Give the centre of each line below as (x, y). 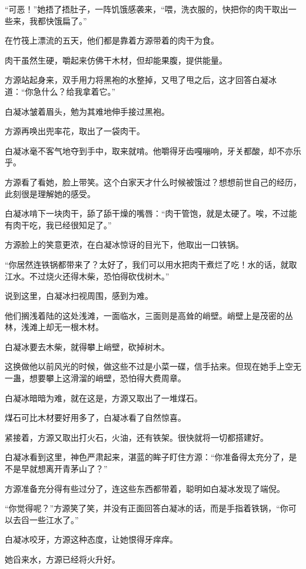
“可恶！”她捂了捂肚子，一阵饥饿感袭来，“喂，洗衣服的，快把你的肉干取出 (147, 9)
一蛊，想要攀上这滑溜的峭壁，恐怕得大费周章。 (95, 378)
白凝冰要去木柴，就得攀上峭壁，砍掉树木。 (87, 346)
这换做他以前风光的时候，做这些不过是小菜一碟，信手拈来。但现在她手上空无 (153, 366)
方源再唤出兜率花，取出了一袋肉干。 (75, 131)
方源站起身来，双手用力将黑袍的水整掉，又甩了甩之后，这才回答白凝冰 (141, 80)
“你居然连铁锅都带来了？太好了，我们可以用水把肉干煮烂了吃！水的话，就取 (151, 264)
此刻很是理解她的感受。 (50, 193)
